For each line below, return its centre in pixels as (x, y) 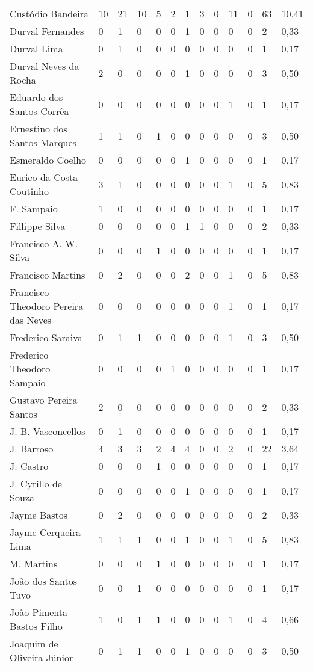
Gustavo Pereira (44, 400)
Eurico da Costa (44, 177)
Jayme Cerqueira (45, 532)
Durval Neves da (45, 66)
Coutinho (29, 191)
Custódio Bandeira (49, 14)
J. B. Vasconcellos (48, 431)
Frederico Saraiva (46, 337)
